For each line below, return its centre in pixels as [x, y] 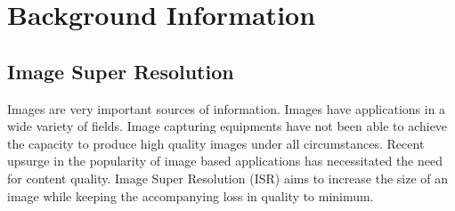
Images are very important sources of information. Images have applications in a [227, 108]
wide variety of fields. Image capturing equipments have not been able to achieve [227, 126]
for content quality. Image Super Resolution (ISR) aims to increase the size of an [228, 178]
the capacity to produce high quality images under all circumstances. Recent [216, 143]
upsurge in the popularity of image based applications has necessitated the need [225, 161]
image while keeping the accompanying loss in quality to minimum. [191, 195]
